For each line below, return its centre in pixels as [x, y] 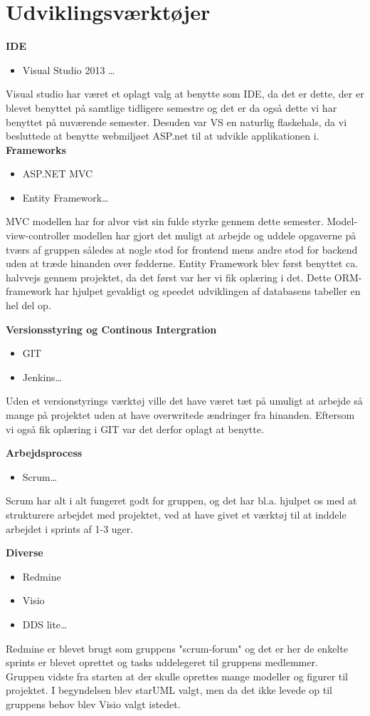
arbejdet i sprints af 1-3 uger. [70, 528]
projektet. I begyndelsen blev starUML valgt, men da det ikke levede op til [169, 690]
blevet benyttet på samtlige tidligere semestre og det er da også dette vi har [171, 107]
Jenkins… [42, 377]
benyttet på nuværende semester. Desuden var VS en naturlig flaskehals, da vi [176, 121]
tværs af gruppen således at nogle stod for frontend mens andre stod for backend [182, 249]
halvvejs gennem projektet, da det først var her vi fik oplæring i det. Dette [169, 277]
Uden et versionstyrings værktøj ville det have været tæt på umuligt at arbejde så [184, 401]
